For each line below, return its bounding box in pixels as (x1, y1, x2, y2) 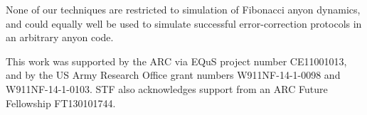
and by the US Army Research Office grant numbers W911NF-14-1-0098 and (6, 67, 341, 82)
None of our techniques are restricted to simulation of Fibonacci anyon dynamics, (6, 2, 361, 16)
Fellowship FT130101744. (6, 95, 116, 110)
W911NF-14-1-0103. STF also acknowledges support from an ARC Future (6, 81, 328, 96)
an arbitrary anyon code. (6, 30, 114, 45)
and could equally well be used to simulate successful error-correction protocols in (6, 16, 362, 31)
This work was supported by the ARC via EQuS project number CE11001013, (6, 53, 347, 68)
